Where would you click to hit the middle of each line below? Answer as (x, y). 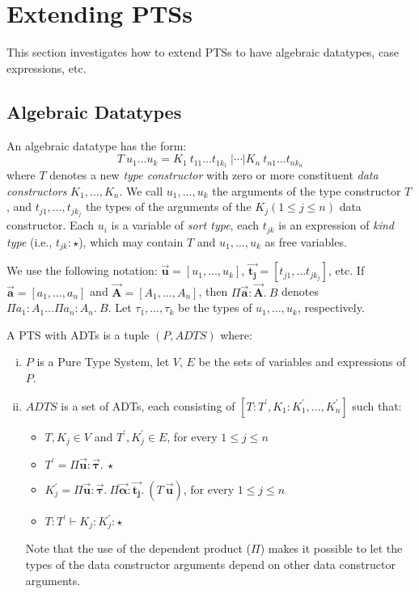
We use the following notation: (82, 270)
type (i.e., (30, 241)
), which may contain (131, 241)
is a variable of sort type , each (185, 225)
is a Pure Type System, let (103, 362)
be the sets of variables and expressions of (302, 362)
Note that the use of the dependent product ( (138, 548)
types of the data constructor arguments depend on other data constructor (210, 565)
